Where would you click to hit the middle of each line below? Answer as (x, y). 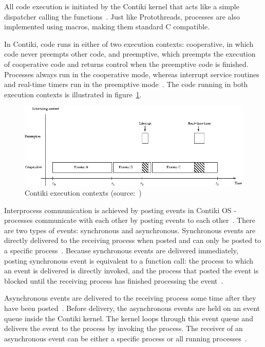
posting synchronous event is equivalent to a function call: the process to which (129, 260)
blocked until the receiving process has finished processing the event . (114, 280)
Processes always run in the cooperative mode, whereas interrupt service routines (132, 74)
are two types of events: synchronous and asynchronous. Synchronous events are (130, 230)
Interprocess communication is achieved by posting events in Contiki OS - (120, 210)
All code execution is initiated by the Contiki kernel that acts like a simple (122, 6)
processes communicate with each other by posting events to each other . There (130, 220)
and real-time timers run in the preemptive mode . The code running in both (126, 84)
